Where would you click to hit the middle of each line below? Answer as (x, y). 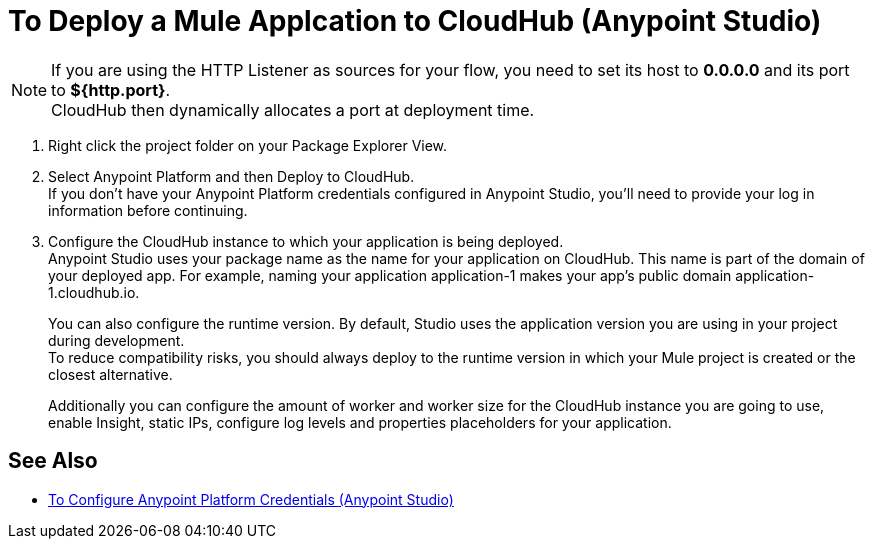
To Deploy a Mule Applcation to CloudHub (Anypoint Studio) (415, 21)
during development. (116, 340)
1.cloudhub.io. (94, 292)
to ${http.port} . (111, 89)
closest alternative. (110, 374)
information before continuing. (148, 210)
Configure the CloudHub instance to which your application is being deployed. (306, 241)
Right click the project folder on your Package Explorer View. (248, 145)
